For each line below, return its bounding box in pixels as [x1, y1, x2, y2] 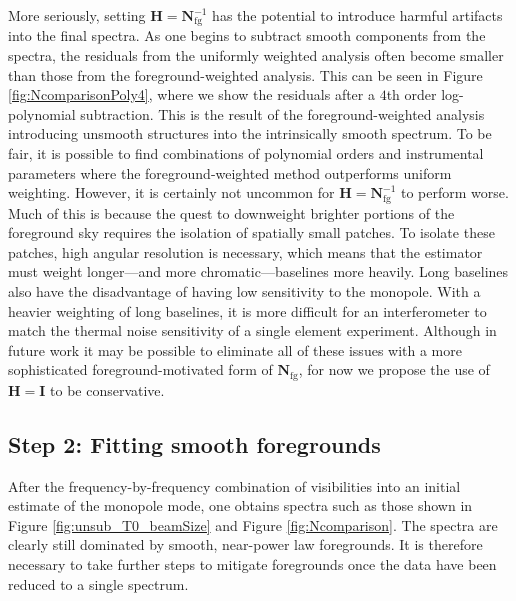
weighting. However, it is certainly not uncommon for [8, 182, 335, 203]
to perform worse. [400, 182, 509, 203]
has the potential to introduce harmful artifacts [212, 5, 503, 25]
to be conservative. [50, 379, 165, 400]
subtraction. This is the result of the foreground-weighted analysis [80, 103, 485, 124]
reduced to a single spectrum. [8, 573, 189, 594]
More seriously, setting [8, 5, 146, 25]
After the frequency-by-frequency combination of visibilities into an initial [8, 475, 461, 496]
